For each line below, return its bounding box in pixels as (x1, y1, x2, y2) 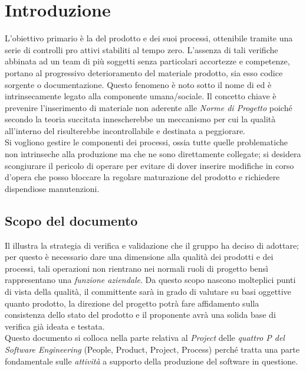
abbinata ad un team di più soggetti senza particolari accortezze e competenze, (5, 55, 290, 67)
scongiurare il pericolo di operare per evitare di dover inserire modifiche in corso (5, 159, 294, 171)
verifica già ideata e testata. (5, 320, 105, 332)
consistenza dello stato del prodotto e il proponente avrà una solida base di (5, 308, 276, 321)
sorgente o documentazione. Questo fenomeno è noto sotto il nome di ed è (5, 78, 272, 90)
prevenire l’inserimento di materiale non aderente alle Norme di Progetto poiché (5, 101, 292, 113)
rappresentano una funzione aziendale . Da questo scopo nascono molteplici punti (5, 274, 296, 286)
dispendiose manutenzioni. (5, 182, 100, 194)
